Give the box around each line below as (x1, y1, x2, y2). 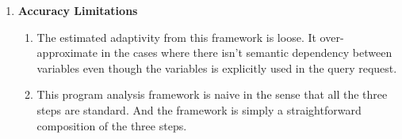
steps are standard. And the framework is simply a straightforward (36, 101, 362, 118)
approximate (36, 44, 98, 61)
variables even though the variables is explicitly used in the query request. (36, 59, 397, 76)
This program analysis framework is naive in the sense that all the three (36, 86, 388, 103)
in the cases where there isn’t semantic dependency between (101, 44, 392, 61)
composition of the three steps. (36, 117, 187, 133)
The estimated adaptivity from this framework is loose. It (36, 28, 316, 45)
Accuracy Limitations (17, 2, 138, 18)
